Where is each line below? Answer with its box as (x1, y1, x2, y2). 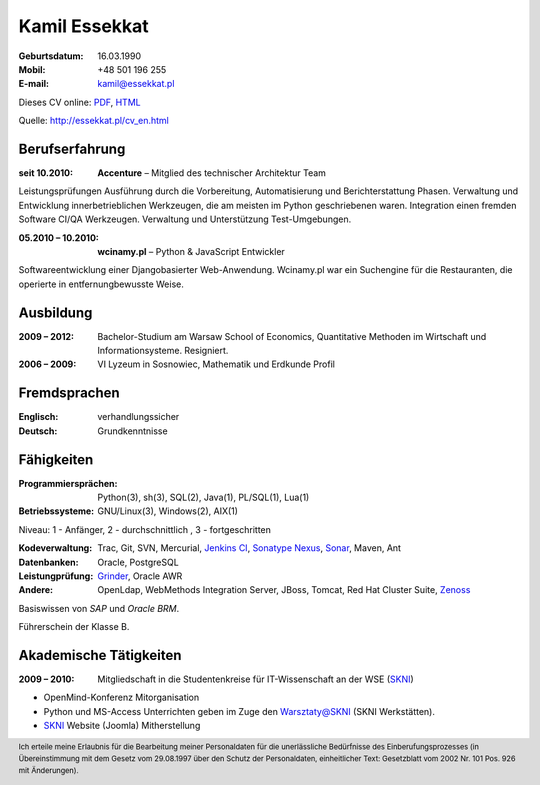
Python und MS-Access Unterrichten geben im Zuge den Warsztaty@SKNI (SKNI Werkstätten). (43, 705, 435, 717)
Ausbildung (18, 304, 93, 321)
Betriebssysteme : (18, 505, 95, 517)
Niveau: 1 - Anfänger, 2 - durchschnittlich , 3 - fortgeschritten (18, 523, 272, 535)
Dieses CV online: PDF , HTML (18, 96, 141, 108)
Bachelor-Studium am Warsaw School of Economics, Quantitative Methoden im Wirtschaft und (97, 330, 487, 342)
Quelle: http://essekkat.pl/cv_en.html (18, 115, 169, 127)
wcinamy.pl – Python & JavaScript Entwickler (97, 245, 285, 257)
